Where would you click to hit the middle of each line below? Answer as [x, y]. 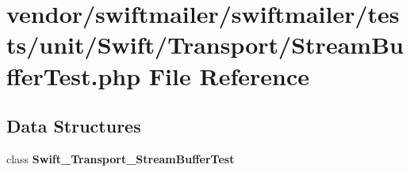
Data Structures [74, 126]
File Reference [229, 75]
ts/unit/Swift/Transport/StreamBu [205, 45]
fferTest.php [74, 75]
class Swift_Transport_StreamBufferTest [121, 158]
